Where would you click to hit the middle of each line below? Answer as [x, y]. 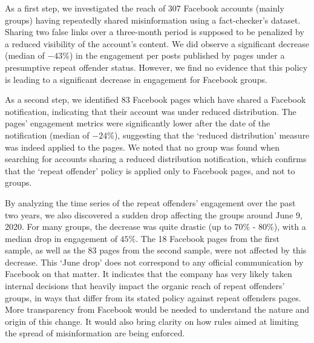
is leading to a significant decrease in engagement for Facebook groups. [136, 79]
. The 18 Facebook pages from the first [208, 238]
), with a [290, 227]
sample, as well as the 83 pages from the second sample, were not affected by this [156, 250]
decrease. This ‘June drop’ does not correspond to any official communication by [154, 262]
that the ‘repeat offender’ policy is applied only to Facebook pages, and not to [150, 170]
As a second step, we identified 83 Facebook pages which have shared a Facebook [155, 100]
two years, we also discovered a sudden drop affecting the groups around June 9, [154, 214]
